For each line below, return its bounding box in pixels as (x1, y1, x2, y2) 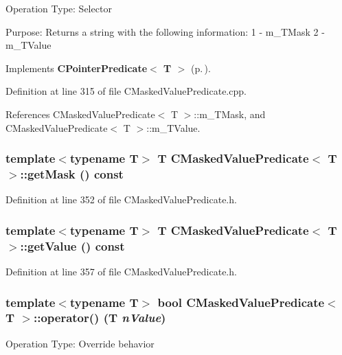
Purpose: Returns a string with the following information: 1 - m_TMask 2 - (5, 24, 325, 38)
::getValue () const (20, 237, 125, 254)
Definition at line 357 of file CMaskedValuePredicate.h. (5, 264, 237, 279)
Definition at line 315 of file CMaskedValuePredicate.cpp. (5, 84, 247, 98)
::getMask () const (20, 165, 124, 182)
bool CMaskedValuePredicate (157, 293, 325, 310)
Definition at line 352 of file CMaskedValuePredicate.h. (5, 192, 237, 207)
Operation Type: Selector (5, 1, 112, 15)
